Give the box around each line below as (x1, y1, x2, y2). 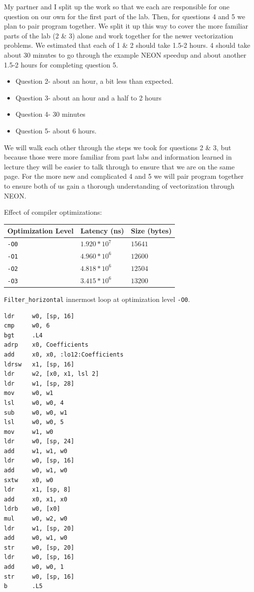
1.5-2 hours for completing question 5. (4, 59, 118, 69)
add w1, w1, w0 (4, 447, 67, 455)
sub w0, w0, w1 (4, 409, 67, 416)
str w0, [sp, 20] (4, 544, 75, 551)
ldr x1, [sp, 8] (4, 486, 71, 493)
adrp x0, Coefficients (4, 341, 88, 349)
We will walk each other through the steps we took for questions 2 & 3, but (4, 142, 231, 152)
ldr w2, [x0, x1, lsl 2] (4, 370, 99, 378)
